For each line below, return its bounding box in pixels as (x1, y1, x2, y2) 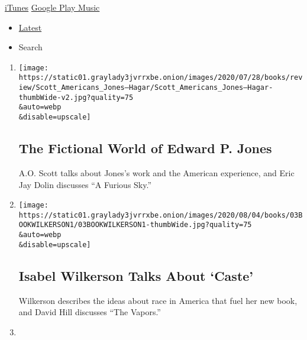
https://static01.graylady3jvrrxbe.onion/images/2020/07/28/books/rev (18, 73, 303, 82)
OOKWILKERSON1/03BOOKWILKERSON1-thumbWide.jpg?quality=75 (18, 221, 252, 229)
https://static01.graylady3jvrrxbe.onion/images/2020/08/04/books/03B (18, 211, 303, 219)
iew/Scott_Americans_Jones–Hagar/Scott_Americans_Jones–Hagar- (18, 83, 273, 92)
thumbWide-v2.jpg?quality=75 (18, 93, 134, 102)
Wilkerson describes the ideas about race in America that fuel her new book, (18, 294, 298, 306)
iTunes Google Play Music (5, 1, 100, 13)
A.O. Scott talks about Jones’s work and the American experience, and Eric (18, 166, 295, 179)
